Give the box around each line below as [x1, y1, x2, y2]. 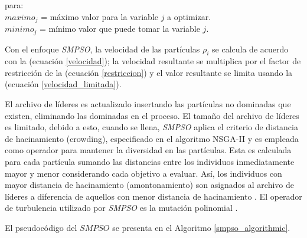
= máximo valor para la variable [41, 10, 158, 22]
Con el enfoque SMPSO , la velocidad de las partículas [5, 42, 200, 55]
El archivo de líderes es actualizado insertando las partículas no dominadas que [5, 98, 291, 110]
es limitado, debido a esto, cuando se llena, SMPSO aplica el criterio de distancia [5, 121, 298, 133]
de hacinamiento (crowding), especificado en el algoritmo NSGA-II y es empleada [5, 132, 299, 144]
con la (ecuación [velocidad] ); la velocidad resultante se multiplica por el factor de [5, 55, 301, 67]
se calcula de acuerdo [212, 42, 289, 55]
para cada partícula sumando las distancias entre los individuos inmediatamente [5, 156, 295, 168]
